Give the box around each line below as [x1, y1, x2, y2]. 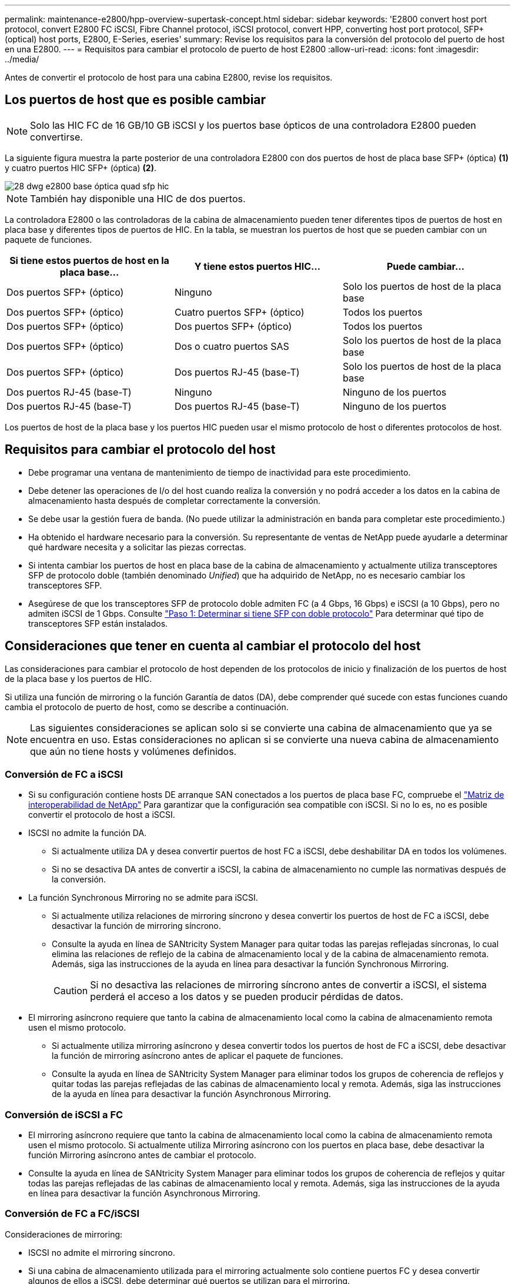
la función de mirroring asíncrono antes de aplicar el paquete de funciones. [52, 1051, 343, 1061]
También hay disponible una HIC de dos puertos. [30, 192, 246, 205]
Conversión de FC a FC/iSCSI [5, 1208, 140, 1220]
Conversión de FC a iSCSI [5, 768, 123, 780]
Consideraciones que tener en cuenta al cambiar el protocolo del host [5, 638, 421, 654]
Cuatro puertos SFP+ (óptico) [174, 306, 305, 318]
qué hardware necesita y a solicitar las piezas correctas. [28, 541, 246, 552]
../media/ [5, 54, 39, 64]
